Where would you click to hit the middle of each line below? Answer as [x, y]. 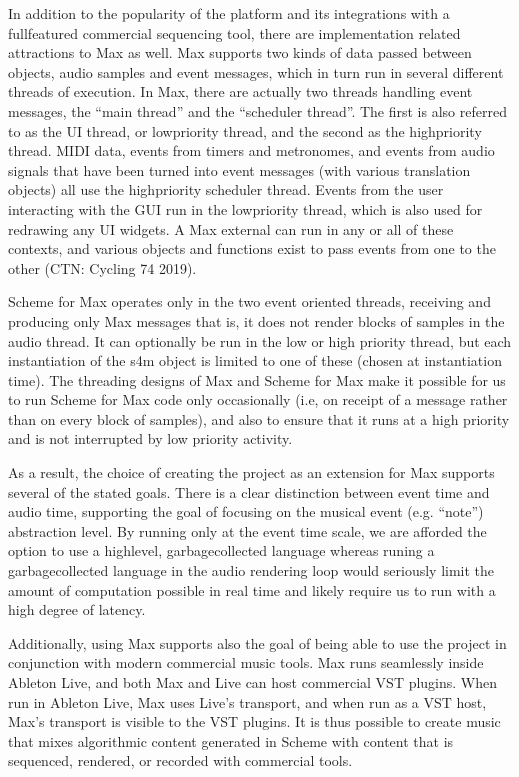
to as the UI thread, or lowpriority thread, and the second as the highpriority [245, 130]
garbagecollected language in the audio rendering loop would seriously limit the [251, 570]
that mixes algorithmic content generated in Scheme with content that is [231, 740]
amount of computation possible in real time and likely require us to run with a [252, 589]
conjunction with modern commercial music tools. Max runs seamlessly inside [246, 662]
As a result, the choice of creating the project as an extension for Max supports [251, 472]
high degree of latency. [77, 609]
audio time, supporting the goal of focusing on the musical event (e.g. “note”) [246, 511]
